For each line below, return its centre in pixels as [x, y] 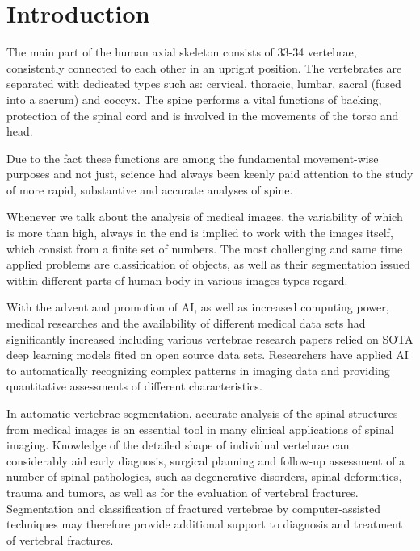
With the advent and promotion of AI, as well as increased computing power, [198, 307]
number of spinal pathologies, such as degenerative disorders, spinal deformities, [204, 476]
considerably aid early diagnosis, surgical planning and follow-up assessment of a [206, 460]
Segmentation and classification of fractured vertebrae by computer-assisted [193, 508]
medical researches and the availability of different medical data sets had [186, 323]
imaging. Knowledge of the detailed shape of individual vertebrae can [178, 445]
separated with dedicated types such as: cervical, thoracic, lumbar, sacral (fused [204, 83]
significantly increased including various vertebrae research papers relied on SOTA [210, 338]
